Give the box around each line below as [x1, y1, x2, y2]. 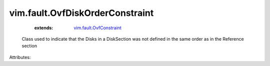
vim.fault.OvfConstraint [73, 25, 122, 31]
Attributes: [9, 54, 31, 60]
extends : [34, 25, 53, 31]
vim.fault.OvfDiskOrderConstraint [9, 7, 154, 18]
